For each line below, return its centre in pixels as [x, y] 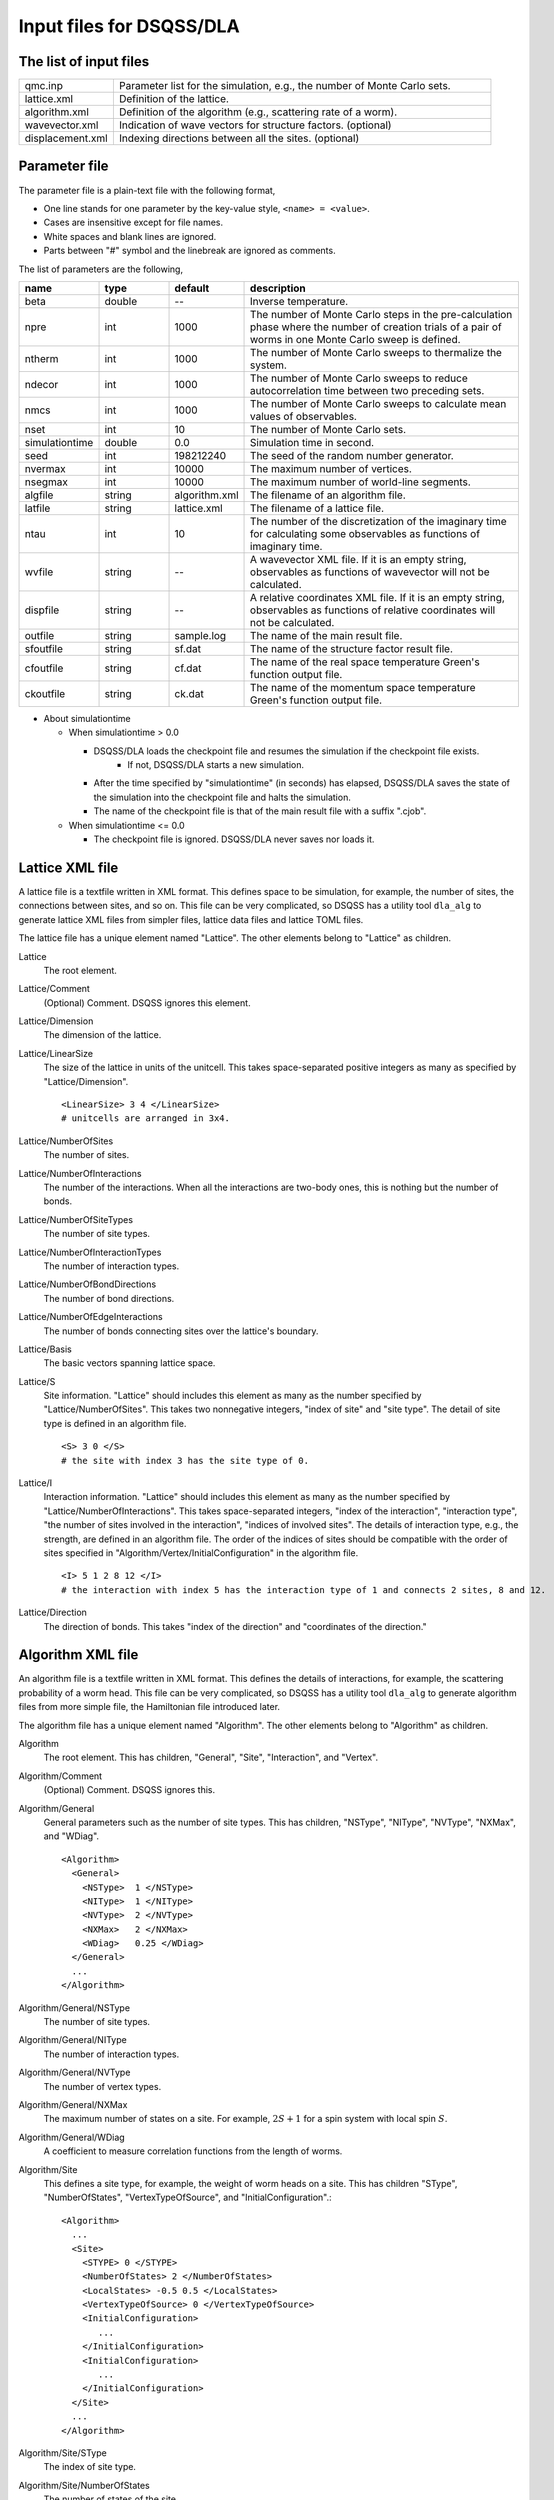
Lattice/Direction [52, 1612]
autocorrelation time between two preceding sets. [367, 390]
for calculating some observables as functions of [365, 533]
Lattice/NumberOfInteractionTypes [90, 1252]
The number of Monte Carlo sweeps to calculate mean [378, 403]
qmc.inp [44, 86]
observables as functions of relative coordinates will [373, 610]
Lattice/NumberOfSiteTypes [76, 1219]
